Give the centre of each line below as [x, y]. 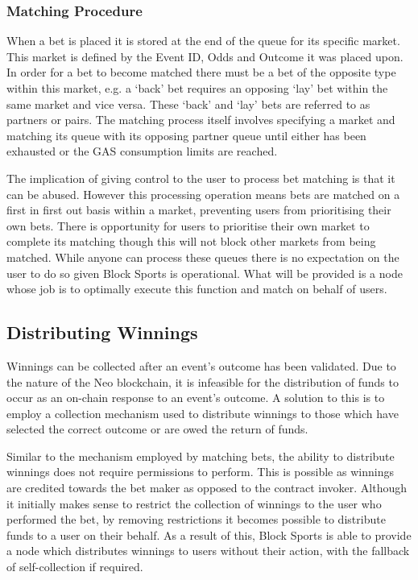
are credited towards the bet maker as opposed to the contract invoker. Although [207, 488]
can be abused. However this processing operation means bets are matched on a [203, 194]
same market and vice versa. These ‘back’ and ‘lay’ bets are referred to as [188, 104]
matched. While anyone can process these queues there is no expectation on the [203, 257]
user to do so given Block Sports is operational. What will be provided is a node [205, 273]
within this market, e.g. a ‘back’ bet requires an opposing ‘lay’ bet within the [197, 88]
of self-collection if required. [75, 567]
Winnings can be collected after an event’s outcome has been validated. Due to [201, 365]
